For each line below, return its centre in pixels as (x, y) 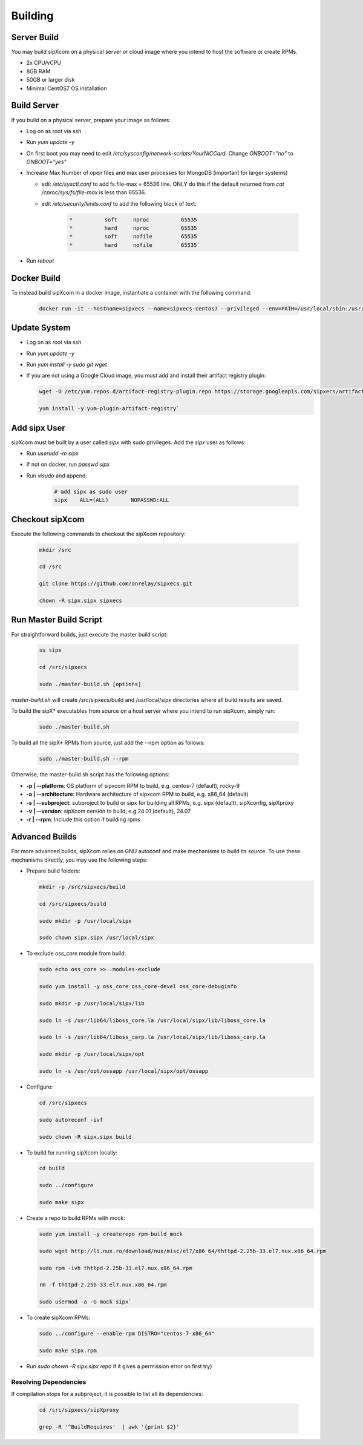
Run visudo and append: (57, 476)
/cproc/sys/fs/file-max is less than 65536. (94, 192)
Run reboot (40, 261)
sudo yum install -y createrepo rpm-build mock (111, 1234)
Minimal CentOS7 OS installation (67, 88)
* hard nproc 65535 (133, 228)
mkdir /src (55, 550)
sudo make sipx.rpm (68, 1350)
